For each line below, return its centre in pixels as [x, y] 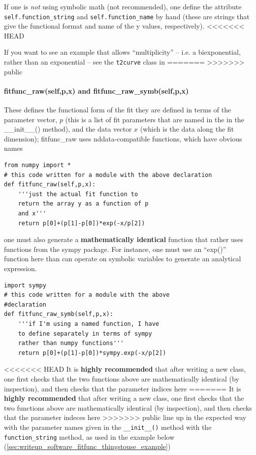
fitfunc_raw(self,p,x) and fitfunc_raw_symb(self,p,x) [96, 90]
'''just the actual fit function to [78, 194]
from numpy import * [38, 165]
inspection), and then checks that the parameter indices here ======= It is [123, 388]
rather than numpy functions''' [71, 343]
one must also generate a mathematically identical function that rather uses [124, 239]
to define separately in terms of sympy [85, 333]
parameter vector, [31, 119]
